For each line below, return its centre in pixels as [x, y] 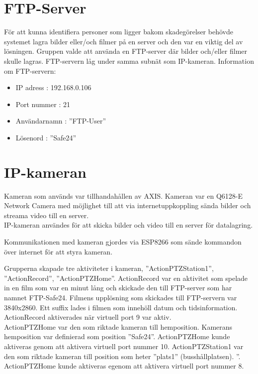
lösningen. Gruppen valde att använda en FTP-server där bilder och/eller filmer [126, 51]
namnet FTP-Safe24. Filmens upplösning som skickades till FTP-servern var [121, 297]
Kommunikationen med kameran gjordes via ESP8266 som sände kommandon [123, 241]
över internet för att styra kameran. [58, 251]
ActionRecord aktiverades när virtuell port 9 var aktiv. [88, 317]
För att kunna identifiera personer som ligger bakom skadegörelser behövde [119, 32]
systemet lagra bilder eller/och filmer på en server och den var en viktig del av [124, 41]
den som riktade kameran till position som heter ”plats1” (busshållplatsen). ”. [122, 356]
